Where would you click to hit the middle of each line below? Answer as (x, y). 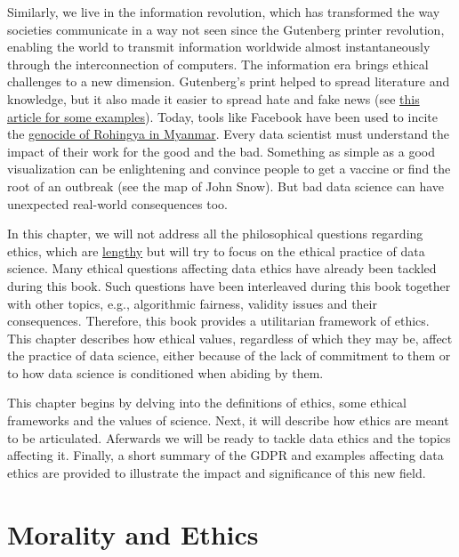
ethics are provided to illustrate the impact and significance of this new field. (217, 472)
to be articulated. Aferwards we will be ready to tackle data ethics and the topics (229, 437)
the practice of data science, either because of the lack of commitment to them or (229, 355)
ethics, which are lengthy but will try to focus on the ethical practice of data (216, 250)
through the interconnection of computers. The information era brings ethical (218, 64)
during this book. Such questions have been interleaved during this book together (229, 285)
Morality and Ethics (133, 533)
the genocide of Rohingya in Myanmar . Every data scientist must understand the (229, 134)
